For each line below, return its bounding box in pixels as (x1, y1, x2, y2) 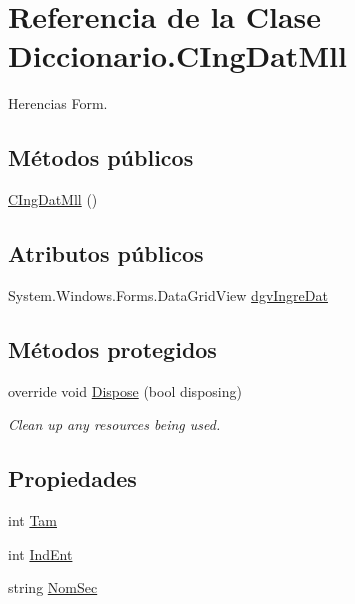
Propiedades (8, 463, 137, 494)
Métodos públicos (8, 142, 194, 173)
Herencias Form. (8, 93, 108, 114)
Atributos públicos (8, 238, 204, 269)
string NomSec (8, 577, 98, 598)
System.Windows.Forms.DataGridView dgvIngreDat (8, 284, 328, 305)
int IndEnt (8, 543, 73, 564)
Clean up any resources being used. (8, 414, 221, 435)
